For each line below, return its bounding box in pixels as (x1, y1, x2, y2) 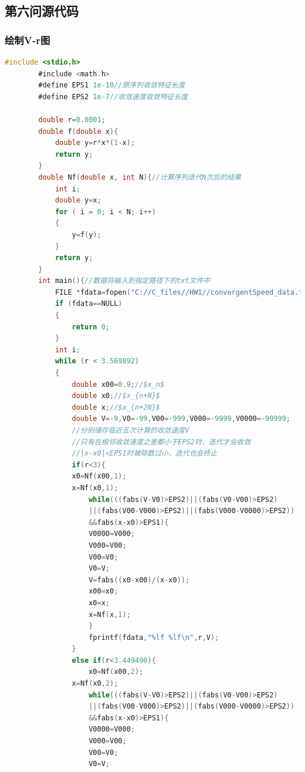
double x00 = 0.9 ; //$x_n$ (72, 380, 165, 389)
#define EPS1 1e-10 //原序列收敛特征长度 (38, 81, 185, 90)
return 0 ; (72, 322, 110, 331)
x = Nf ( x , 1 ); (89, 610, 131, 619)
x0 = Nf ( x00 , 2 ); (89, 668, 144, 676)
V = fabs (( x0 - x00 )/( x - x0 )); (89, 575, 190, 584)
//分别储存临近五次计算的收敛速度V (72, 426, 189, 434)
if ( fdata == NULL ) (55, 299, 123, 308)
